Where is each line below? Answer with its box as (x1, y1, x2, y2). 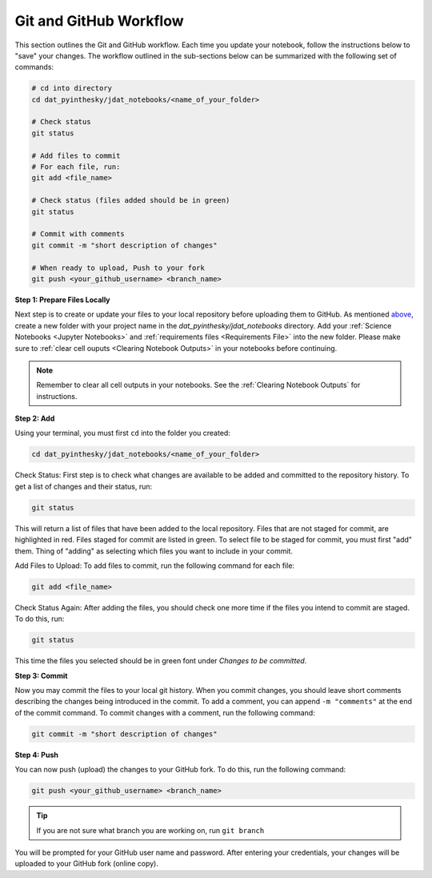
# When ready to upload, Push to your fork (31, 263, 206, 272)
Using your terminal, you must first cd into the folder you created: (14, 429, 231, 438)
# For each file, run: (31, 163, 121, 171)
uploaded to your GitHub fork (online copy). (14, 859, 159, 868)
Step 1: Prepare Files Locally (14, 295, 111, 304)
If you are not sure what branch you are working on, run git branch (36, 825, 265, 835)
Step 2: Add (14, 413, 55, 424)
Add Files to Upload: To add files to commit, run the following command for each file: (14, 561, 295, 570)
